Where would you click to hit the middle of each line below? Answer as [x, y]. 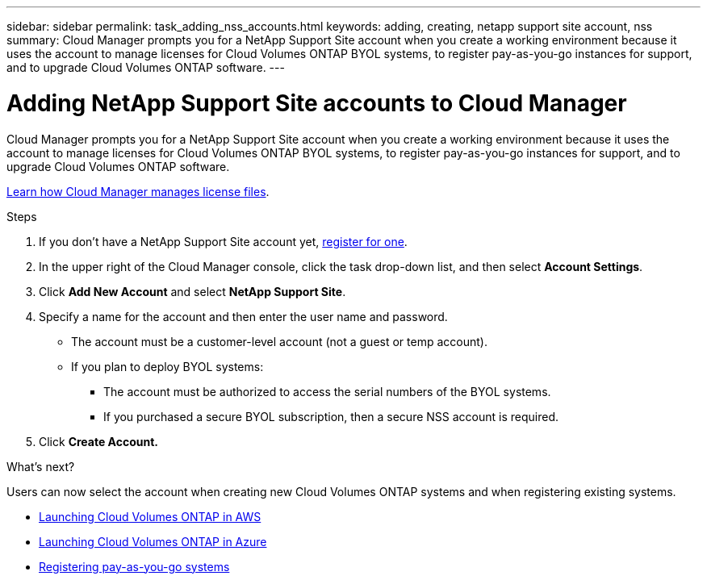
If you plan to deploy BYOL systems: [167, 366]
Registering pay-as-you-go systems [134, 566]
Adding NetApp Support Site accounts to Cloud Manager [317, 103]
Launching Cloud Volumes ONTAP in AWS [150, 516]
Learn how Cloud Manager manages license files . [138, 191]
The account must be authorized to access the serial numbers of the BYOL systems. [327, 391]
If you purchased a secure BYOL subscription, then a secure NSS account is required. [331, 416]
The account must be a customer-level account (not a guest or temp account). [279, 341]
